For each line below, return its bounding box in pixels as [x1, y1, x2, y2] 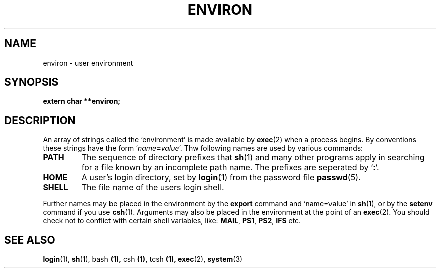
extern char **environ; [43, 97, 121, 106]
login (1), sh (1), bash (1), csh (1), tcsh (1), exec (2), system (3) [43, 255, 243, 264]
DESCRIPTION [4, 114, 76, 127]
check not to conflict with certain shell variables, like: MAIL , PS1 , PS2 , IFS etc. [43, 216, 301, 225]
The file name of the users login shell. [81, 182, 224, 193]
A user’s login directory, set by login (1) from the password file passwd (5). [81, 172, 361, 183]
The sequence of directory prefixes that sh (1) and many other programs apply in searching [81, 152, 425, 163]
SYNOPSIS [4, 76, 59, 89]
